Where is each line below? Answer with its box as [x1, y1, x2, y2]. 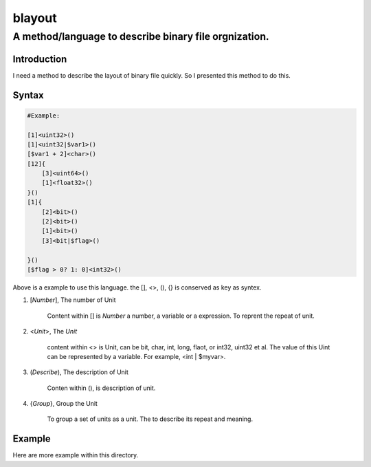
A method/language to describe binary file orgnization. [12, 30, 269, 43]
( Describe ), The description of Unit [30, 368, 128, 376]
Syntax [12, 89, 44, 101]
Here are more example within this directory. [12, 451, 139, 459]
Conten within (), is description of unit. [47, 384, 156, 392]
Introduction [12, 53, 67, 65]
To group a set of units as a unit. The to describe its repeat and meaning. [47, 415, 254, 423]
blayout [12, 10, 58, 25]
